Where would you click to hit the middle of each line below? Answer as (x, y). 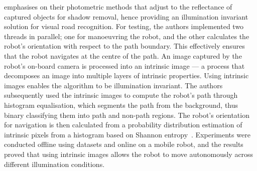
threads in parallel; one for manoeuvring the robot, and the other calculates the (127, 36)
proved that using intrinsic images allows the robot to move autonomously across (129, 154)
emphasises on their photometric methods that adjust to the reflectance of (118, 7)
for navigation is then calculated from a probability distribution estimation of (123, 125)
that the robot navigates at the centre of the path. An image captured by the (123, 55)
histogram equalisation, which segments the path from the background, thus (121, 105)
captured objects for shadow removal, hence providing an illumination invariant (126, 16)
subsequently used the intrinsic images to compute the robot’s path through (121, 95)
